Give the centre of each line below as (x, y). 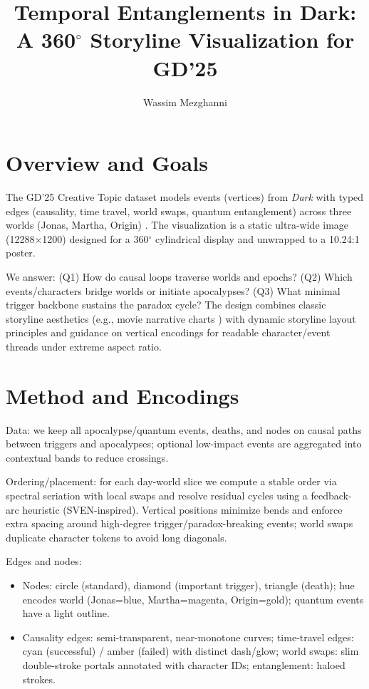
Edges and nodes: (44, 561)
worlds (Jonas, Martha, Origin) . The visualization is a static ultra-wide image (177, 225)
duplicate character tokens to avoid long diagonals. (116, 537)
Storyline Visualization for (222, 40)
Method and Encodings (123, 395)
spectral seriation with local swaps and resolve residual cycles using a (157, 496)
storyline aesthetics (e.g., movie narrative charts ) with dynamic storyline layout (181, 318)
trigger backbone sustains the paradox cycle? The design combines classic (166, 305)
